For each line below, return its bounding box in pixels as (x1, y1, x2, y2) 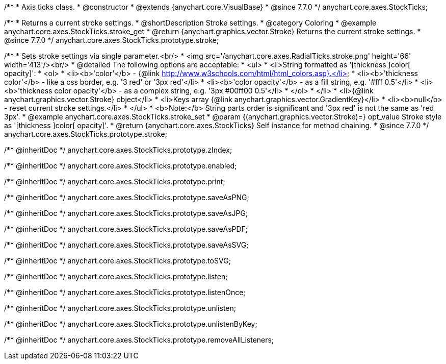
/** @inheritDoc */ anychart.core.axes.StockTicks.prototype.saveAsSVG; (4, 240, 249, 249)
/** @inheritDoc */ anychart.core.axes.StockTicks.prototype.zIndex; (4, 145, 232, 154)
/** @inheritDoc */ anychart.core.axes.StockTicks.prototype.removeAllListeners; (4, 335, 274, 344)
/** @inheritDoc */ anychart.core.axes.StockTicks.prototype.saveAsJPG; (4, 209, 248, 217)
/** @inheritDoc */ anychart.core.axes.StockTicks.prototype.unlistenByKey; (4, 320, 257, 328)
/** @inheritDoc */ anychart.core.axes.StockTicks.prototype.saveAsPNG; (4, 193, 249, 202)
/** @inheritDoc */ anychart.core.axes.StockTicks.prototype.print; (4, 177, 225, 186)
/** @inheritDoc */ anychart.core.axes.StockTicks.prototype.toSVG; (4, 256, 231, 265)
